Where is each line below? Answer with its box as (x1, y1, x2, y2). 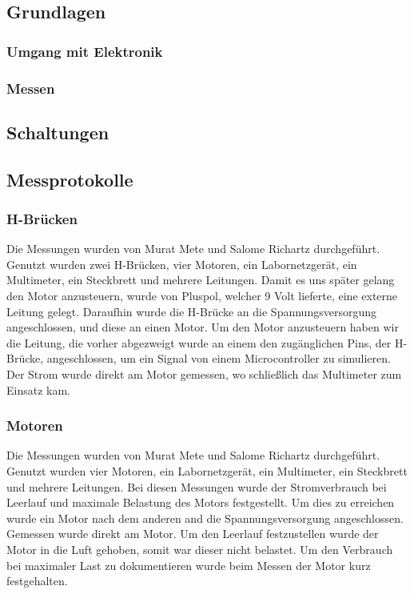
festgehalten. (6, 572, 68, 589)
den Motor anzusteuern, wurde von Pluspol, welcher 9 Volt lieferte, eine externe (6, 287, 398, 304)
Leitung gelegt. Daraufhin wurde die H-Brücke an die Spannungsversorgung (6, 303, 376, 319)
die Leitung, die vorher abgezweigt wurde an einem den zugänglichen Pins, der (6, 334, 392, 351)
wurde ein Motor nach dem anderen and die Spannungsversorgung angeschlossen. (6, 509, 404, 526)
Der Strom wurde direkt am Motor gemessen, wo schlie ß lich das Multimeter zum (6, 366, 402, 382)
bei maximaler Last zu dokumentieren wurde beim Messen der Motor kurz (6, 556, 371, 573)
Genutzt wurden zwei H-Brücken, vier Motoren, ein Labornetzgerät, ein (6, 255, 357, 272)
